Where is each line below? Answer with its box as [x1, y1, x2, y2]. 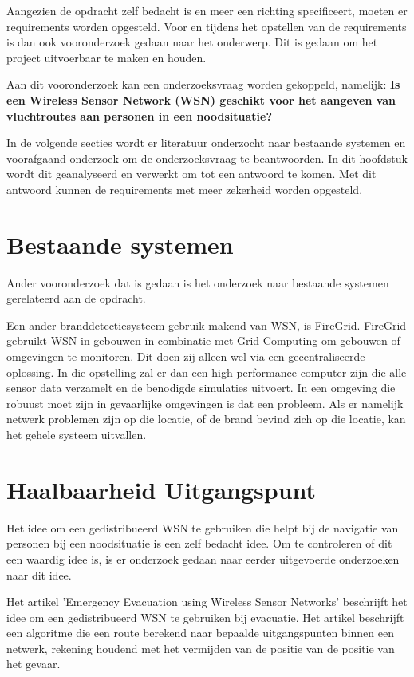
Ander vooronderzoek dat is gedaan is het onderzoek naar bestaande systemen [6, 274, 389, 291]
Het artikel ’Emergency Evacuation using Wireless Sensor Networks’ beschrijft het [6, 593, 408, 610]
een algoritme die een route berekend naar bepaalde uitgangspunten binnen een [6, 624, 394, 641]
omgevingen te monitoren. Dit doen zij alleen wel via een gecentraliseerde [6, 348, 365, 365]
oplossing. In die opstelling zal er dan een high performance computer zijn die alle [6, 363, 407, 380]
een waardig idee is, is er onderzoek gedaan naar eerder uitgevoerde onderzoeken [6, 550, 400, 567]
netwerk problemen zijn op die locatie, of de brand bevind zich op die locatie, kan [6, 410, 406, 427]
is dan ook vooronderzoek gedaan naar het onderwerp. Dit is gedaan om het [6, 34, 378, 50]
